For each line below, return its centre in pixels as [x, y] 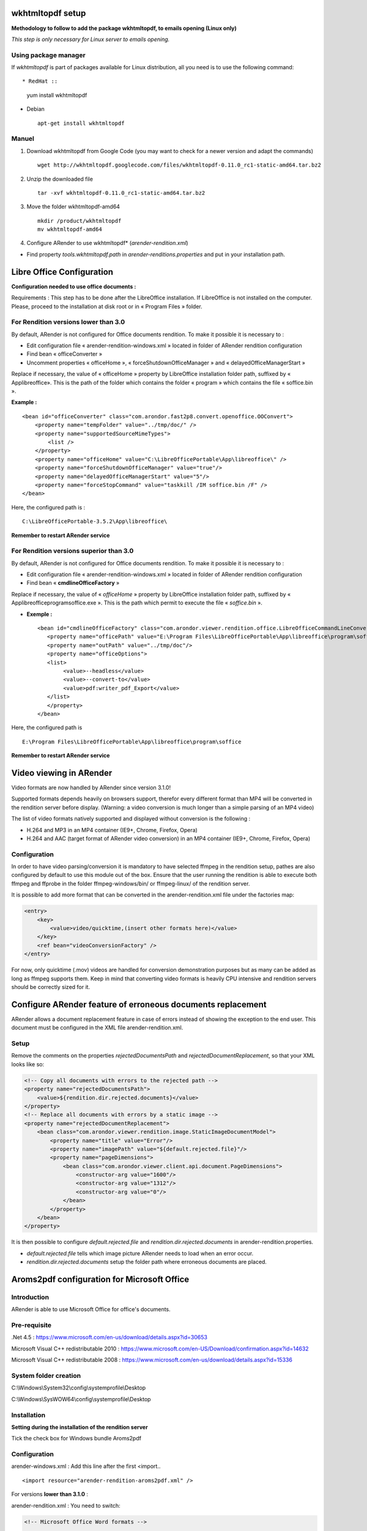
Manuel [23, 139]
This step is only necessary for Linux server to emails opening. [91, 39]
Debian [36, 109]
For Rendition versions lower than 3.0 [68, 322]
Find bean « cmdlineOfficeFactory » [73, 583]
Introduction [30, 1297]
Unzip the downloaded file [60, 179]
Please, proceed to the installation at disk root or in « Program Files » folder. [107, 306]
